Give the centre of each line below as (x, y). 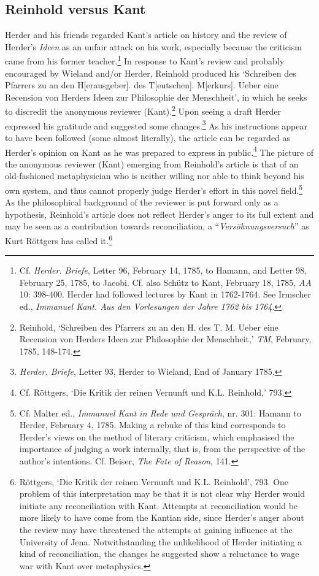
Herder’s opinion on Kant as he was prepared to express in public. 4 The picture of (159, 151)
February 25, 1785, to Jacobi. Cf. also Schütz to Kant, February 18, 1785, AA (165, 282)
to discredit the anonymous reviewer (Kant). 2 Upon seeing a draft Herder (143, 110)
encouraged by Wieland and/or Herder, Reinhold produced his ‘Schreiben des (151, 73)
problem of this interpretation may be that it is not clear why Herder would (162, 493)
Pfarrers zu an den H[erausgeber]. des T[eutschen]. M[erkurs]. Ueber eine (142, 85)
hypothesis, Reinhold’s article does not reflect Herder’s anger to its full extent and (159, 214)
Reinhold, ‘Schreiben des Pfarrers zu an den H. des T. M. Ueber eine (149, 327)
